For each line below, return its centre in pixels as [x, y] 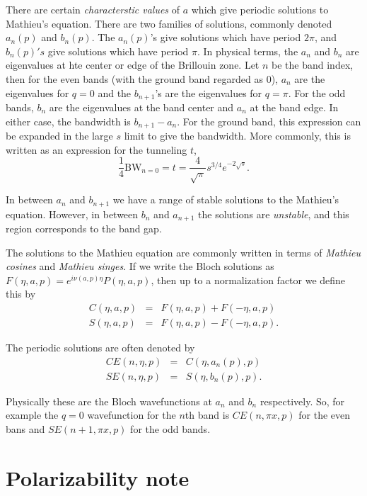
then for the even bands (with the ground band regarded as [134, 78]
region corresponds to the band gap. [84, 228]
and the [115, 92]
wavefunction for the [132, 415]
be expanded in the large [59, 136]
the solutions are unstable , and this [274, 214]
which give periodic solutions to [260, 9]
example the [32, 415]
